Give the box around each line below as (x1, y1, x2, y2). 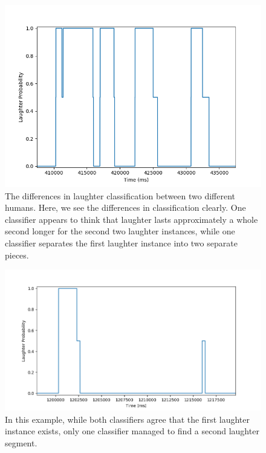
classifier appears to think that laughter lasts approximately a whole (5, 213, 258, 225)
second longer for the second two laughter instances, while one (5, 225, 235, 237)
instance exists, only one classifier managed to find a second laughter (5, 425, 259, 437)
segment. (5, 436, 37, 449)
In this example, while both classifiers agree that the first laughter (5, 413, 250, 425)
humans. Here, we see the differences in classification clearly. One (5, 201, 246, 214)
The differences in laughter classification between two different (5, 189, 236, 202)
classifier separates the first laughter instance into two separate (5, 237, 238, 249)
